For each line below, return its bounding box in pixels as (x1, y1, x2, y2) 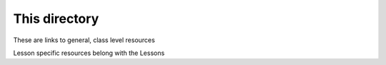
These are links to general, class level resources (13, 36, 155, 44)
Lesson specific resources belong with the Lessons (13, 49, 165, 57)
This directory (13, 11, 99, 26)
